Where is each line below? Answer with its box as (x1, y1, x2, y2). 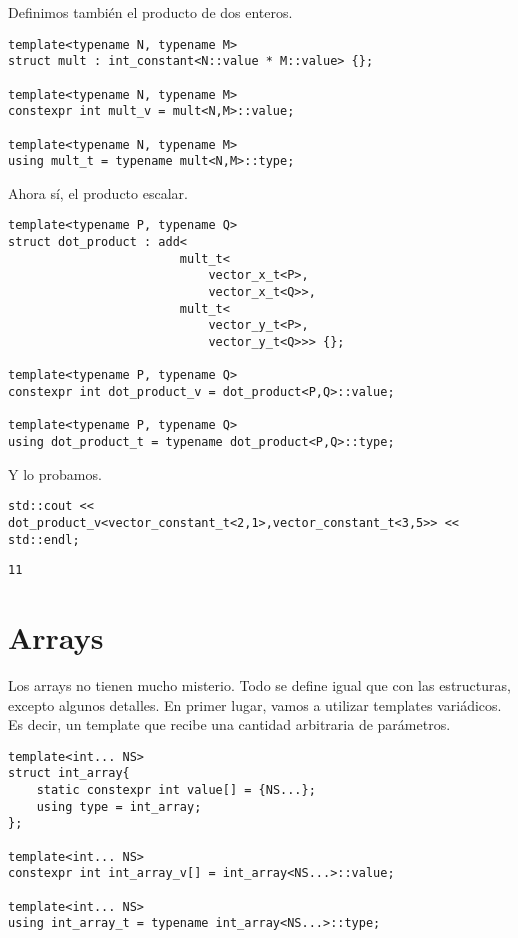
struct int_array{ (8, 766, 130, 781)
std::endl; (8, 532, 80, 547)
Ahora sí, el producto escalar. (8, 182, 188, 203)
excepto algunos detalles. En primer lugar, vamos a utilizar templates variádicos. (8, 694, 502, 715)
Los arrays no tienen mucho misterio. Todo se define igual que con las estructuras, (8, 674, 511, 695)
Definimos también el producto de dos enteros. (8, 2, 293, 22)
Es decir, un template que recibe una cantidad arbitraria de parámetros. (8, 714, 451, 735)
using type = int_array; (36, 799, 202, 814)
